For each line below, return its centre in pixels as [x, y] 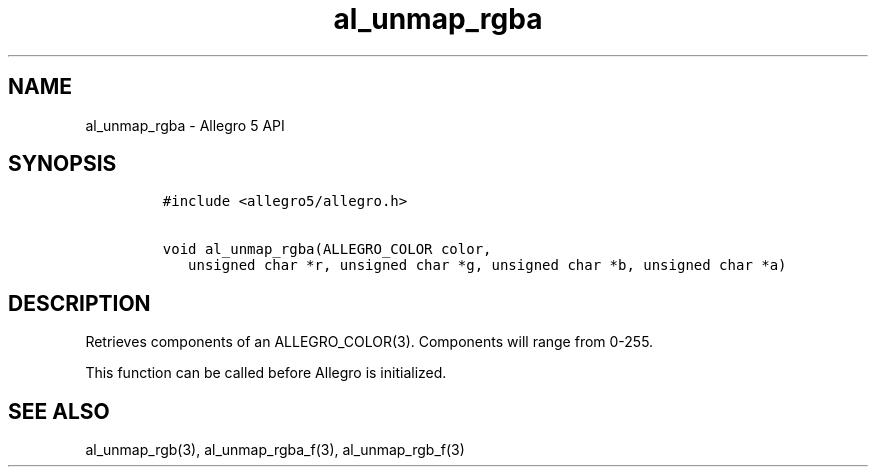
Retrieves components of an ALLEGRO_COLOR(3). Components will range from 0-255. [369, 342]
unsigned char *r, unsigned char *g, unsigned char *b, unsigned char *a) [487, 265]
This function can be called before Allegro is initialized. [266, 373]
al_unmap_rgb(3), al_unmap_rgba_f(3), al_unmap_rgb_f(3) [275, 450]
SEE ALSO [59, 411]
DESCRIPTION [79, 303]
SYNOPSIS [62, 164]
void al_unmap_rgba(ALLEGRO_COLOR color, [327, 249]
